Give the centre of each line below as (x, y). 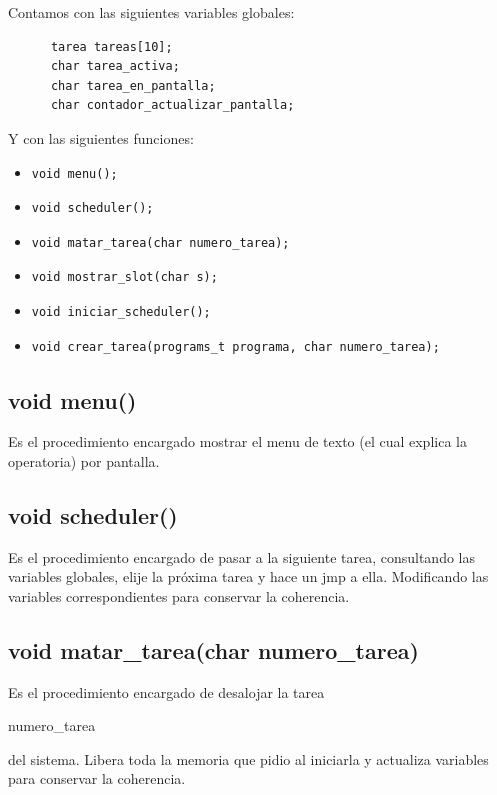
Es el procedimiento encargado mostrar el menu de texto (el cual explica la (237, 441)
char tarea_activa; (115, 66)
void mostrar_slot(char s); (124, 277)
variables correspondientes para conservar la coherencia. (179, 595)
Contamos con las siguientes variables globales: (151, 12)
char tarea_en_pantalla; (133, 85)
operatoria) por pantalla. (84, 460)
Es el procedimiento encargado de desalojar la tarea (166, 691)
